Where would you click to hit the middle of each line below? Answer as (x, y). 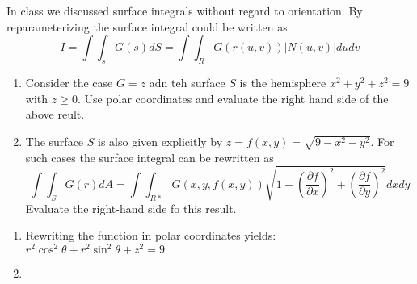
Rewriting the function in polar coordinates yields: (151, 235)
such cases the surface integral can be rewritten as (150, 157)
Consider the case (69, 82)
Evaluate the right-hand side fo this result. (131, 208)
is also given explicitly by (160, 141)
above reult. (55, 114)
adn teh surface (187, 82)
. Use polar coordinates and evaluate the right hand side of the (233, 98)
